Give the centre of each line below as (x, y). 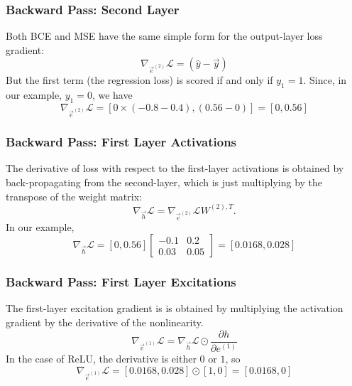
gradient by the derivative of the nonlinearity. (105, 322)
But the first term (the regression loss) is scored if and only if (139, 80)
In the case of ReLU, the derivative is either (101, 359)
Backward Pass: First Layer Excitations (121, 282)
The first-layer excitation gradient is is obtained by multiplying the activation (175, 308)
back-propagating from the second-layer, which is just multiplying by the (164, 182)
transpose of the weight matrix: (74, 196)
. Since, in (325, 80)
